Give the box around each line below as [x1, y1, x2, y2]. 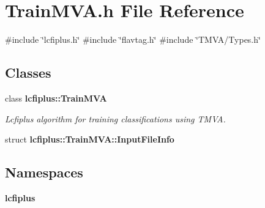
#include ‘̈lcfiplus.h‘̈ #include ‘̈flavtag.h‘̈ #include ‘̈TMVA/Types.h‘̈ [5, 33, 261, 46]
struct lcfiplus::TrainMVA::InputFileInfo [5, 133, 174, 146]
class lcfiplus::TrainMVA [5, 91, 107, 104]
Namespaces [5, 163, 83, 182]
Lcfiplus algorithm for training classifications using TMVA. [5, 112, 226, 125]
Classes [5, 63, 51, 82]
